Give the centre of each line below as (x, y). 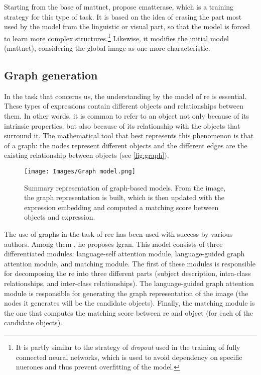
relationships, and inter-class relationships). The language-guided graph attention (129, 283)
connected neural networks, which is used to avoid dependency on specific (129, 357)
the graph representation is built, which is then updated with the (124, 197)
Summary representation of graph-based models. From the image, (125, 187)
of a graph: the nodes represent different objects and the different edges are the (126, 145)
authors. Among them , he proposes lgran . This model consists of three (113, 244)
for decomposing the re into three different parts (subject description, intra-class (127, 273)
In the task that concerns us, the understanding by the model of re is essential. (125, 96)
